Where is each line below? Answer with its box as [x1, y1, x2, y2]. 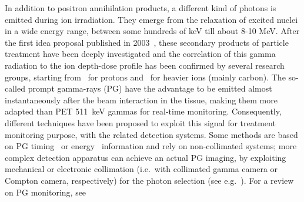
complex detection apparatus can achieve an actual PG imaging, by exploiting [5, 151, 286, 163]
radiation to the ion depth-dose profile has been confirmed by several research [5, 59, 285, 71]
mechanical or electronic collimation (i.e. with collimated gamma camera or [5, 163, 278, 175]
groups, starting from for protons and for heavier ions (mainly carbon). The [5, 70, 286, 83]
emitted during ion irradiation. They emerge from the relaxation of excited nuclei [5, 13, 298, 25]
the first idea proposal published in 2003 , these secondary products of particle [5, 36, 289, 48]
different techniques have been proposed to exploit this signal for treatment [5, 116, 276, 129]
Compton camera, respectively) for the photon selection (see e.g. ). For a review [5, 174, 294, 186]
